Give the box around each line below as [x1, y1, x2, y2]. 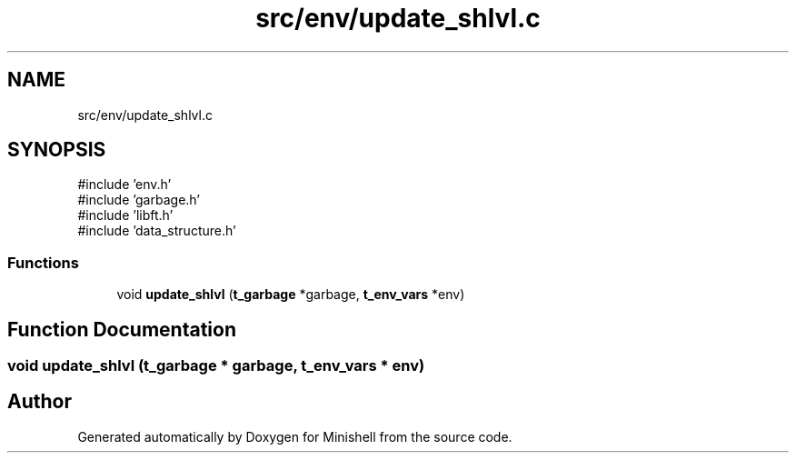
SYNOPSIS [7, 138, 106, 162]
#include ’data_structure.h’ [77, 223, 236, 239]
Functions [7, 253, 79, 272]
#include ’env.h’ [77, 176, 172, 193]
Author [7, 390, 72, 414]
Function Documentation [7, 317, 236, 341]
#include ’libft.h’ [77, 207, 174, 224]
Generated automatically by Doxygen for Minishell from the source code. [77, 428, 512, 445]
